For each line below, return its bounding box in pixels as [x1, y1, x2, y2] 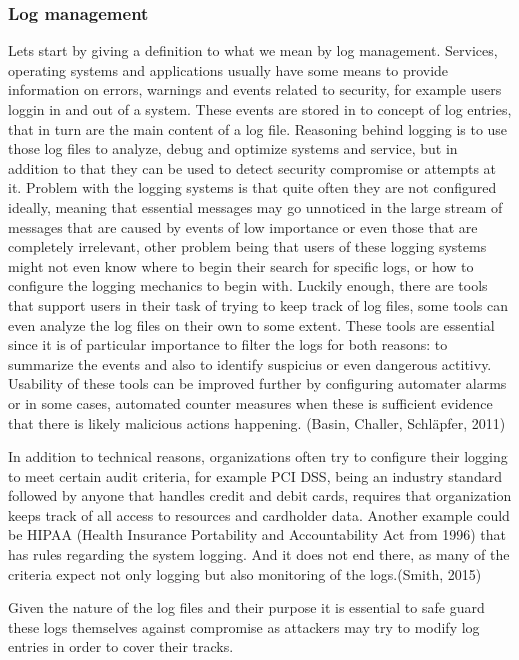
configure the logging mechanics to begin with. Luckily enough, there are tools [8, 275, 488, 296]
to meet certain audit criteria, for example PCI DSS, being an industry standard [8, 465, 502, 486]
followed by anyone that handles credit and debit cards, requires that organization [8, 485, 512, 506]
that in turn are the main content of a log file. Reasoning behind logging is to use [8, 118, 508, 139]
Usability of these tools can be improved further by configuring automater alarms [8, 373, 507, 394]
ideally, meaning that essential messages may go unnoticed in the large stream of [8, 196, 503, 217]
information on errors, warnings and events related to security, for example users [8, 79, 502, 100]
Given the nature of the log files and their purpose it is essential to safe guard [8, 597, 485, 618]
